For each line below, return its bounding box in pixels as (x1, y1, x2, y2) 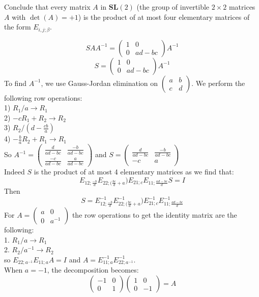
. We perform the (191, 77, 245, 88)
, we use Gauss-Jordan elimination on (41, 77, 158, 88)
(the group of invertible (136, 2, 210, 12)
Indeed (4, 166, 25, 177)
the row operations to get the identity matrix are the (72, 210, 237, 220)
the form (4, 21, 31, 32)
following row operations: (4, 92, 82, 103)
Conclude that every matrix (4, 2, 91, 12)
